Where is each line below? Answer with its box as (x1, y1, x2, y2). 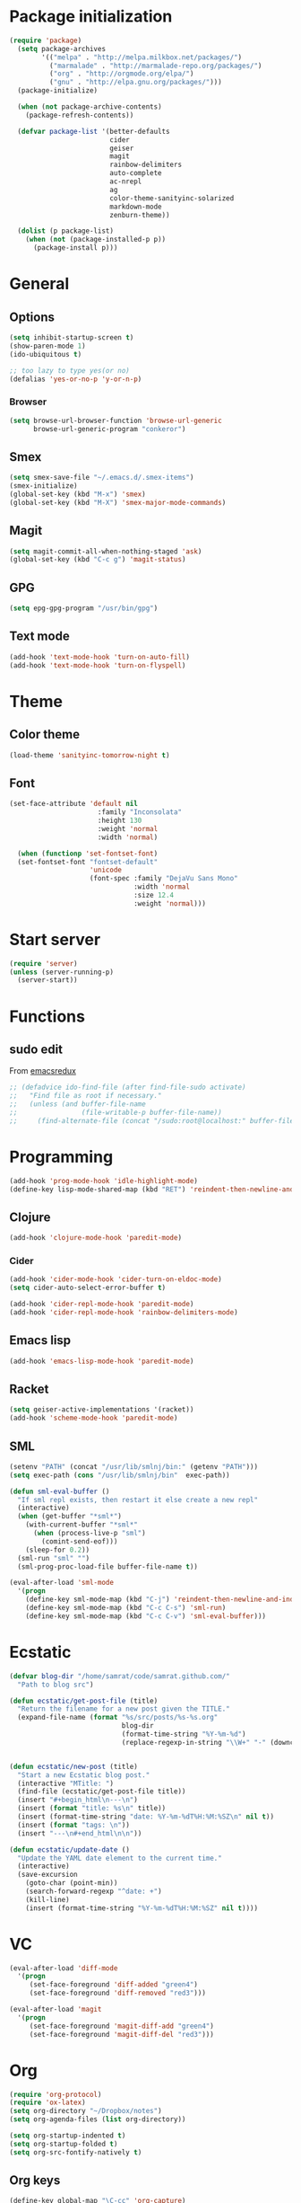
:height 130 (97, 816, 142, 826)
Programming (9, 1146, 114, 1167)
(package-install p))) (32, 243, 118, 252)
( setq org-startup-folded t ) (9, 2139, 118, 2148)
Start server (9, 929, 101, 950)
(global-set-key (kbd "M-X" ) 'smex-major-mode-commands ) (9, 498, 227, 507)
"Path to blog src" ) (17, 1680, 94, 1689)
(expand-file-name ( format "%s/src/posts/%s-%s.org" (17, 1713, 219, 1722)
